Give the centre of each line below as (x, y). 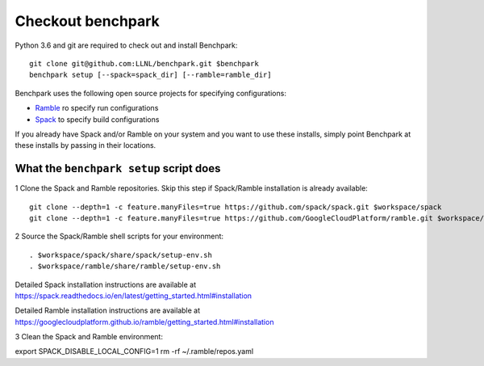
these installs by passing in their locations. (86, 145)
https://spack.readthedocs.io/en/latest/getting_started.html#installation (134, 296)
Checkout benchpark (88, 21)
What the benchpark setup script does (118, 168)
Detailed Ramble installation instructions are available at (108, 310)
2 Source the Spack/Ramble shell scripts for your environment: (119, 236)
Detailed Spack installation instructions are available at (106, 284)
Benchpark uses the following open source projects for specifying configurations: (150, 93)
